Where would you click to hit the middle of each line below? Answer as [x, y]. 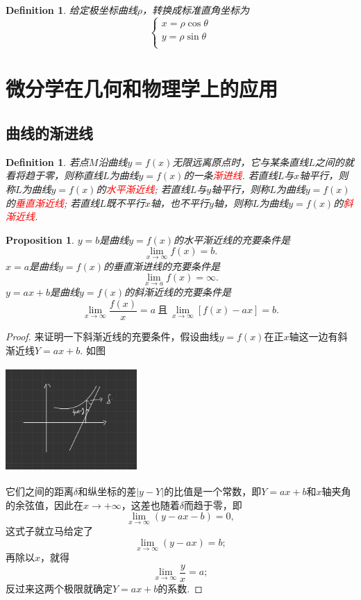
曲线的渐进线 [49, 132]
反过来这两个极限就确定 [59, 588]
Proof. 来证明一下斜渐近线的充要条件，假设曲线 [112, 336]
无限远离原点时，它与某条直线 [241, 161]
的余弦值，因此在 [44, 505]
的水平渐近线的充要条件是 [232, 239]
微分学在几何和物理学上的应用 [142, 89]
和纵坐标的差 [107, 491]
